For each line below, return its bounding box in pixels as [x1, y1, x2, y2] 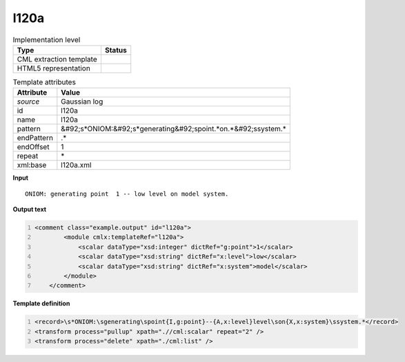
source [17, 97, 40, 106]
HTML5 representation [17, 63, 91, 73]
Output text [12, 205, 47, 213]
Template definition [12, 299, 70, 307]
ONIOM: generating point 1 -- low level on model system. [25, 190, 229, 198]
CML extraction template [17, 54, 97, 64]
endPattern [17, 133, 53, 143]
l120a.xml [61, 160, 92, 170]
